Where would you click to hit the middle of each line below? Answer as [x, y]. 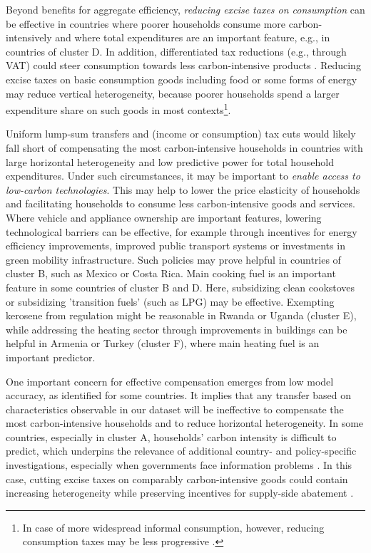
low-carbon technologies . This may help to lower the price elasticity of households [183, 189]
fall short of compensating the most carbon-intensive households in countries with [184, 148]
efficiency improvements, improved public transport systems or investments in [176, 246]
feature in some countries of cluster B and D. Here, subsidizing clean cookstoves [181, 287]
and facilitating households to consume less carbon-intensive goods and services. [181, 203]
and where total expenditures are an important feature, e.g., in [193, 37]
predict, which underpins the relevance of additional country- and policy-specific [181, 451]
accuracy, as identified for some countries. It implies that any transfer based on [179, 395]
